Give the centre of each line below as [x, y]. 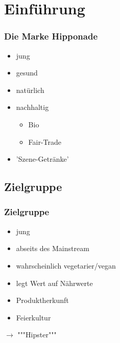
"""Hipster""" [37, 335]
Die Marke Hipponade [51, 36]
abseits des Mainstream [53, 248]
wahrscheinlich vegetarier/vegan [66, 265]
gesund [27, 73]
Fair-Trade [45, 141]
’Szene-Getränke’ [42, 159]
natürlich [30, 90]
